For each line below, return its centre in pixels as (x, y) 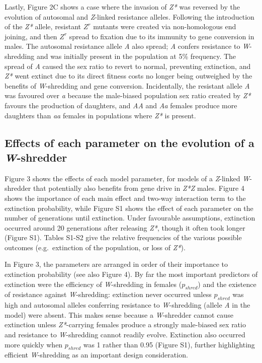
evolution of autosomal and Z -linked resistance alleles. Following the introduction (129, 16)
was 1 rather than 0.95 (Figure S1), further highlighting (169, 344)
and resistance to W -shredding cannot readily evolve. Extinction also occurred (125, 335)
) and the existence (227, 284)
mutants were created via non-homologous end (165, 26)
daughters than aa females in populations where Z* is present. (100, 115)
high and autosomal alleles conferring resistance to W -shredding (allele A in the (127, 305)
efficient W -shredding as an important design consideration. (96, 355)
